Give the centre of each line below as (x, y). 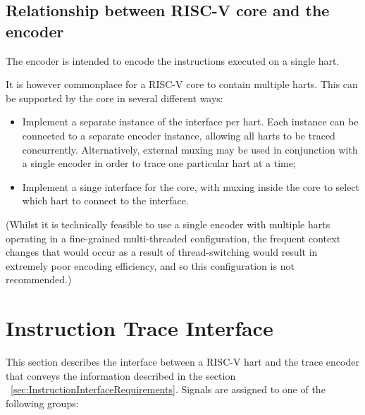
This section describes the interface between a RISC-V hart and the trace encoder (182, 362)
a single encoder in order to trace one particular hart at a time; (159, 163)
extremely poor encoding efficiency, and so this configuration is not (150, 265)
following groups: (42, 403)
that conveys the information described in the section (121, 375)
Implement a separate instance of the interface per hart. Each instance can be (190, 122)
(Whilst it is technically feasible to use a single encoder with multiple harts (168, 224)
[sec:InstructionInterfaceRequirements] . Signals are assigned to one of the (168, 389)
